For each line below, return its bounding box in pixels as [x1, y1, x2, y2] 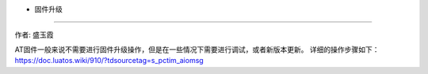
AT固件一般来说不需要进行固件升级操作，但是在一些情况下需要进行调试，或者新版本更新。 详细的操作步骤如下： [14, 44, 380, 54]
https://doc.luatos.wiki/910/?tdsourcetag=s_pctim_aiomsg [14, 56, 204, 65]
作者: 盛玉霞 [14, 30, 54, 39]
